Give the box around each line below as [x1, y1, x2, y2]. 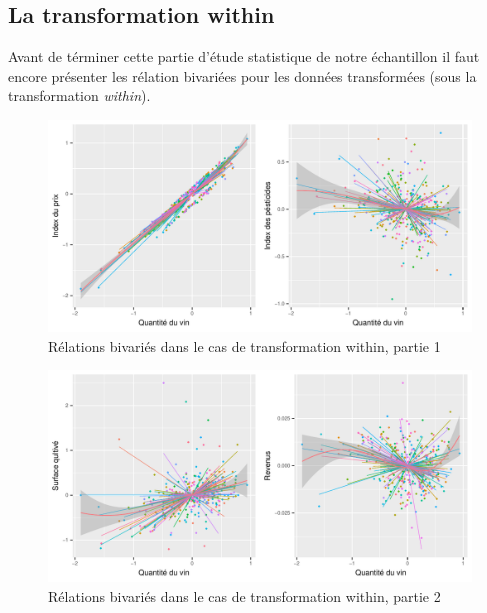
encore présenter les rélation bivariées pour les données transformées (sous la [8, 65, 477, 86]
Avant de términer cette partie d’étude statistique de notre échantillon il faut [8, 46, 480, 67]
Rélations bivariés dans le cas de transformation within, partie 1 [48, 335, 441, 356]
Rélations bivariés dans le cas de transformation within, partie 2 [48, 585, 441, 606]
